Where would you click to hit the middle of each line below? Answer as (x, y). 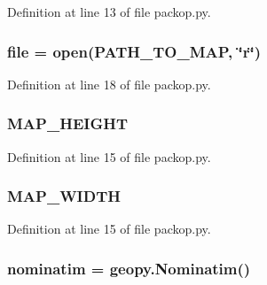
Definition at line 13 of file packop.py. (109, 12)
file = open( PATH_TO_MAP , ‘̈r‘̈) (134, 51)
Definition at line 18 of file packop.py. (109, 84)
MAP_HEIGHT (67, 123)
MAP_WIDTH (64, 196)
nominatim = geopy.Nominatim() (129, 268)
